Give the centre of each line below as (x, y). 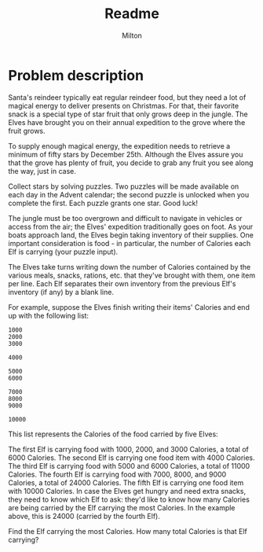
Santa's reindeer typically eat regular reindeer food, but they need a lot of (127, 97)
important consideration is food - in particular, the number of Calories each (130, 243)
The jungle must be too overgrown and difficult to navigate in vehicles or (125, 218)
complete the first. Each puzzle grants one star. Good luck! (103, 203)
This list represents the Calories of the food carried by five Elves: (113, 434)
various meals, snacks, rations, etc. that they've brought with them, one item (132, 275)
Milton (132, 35)
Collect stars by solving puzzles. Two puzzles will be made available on (124, 186)
